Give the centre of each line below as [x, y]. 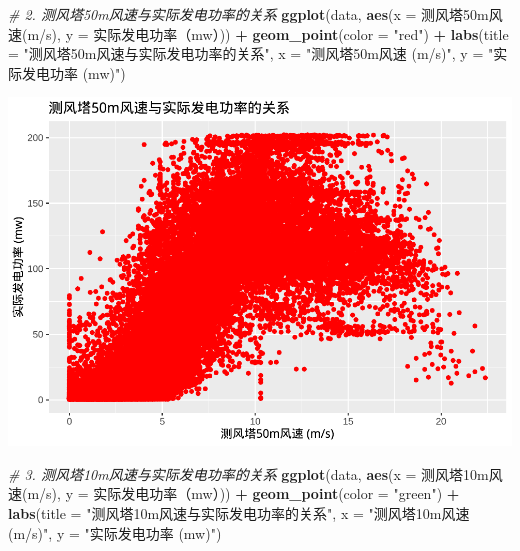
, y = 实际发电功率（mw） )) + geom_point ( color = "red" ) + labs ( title [283, 33]
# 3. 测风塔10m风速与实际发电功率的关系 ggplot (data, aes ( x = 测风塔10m [248, 473]
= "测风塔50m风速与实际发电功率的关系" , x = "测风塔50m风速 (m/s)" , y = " [251, 53]
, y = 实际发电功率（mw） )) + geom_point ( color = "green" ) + [258, 493]
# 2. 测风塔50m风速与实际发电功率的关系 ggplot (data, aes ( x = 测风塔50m [248, 14]
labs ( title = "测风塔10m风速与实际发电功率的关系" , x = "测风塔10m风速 [239, 513]
